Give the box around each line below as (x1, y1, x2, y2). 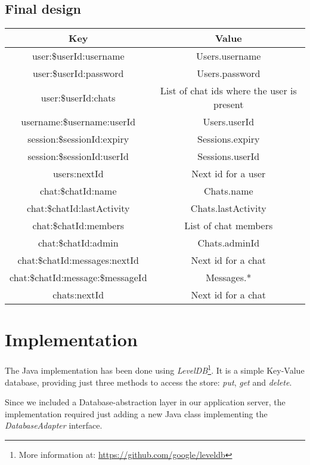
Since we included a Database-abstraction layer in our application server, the (5, 396, 286, 408)
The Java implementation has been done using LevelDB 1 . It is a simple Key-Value (5, 362, 305, 376)
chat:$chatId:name (40, 184, 117, 198)
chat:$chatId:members (32, 218, 124, 233)
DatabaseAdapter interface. (5, 419, 103, 432)
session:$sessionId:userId (27, 149, 129, 164)
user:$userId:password (33, 66, 124, 81)
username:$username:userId (21, 115, 136, 129)
